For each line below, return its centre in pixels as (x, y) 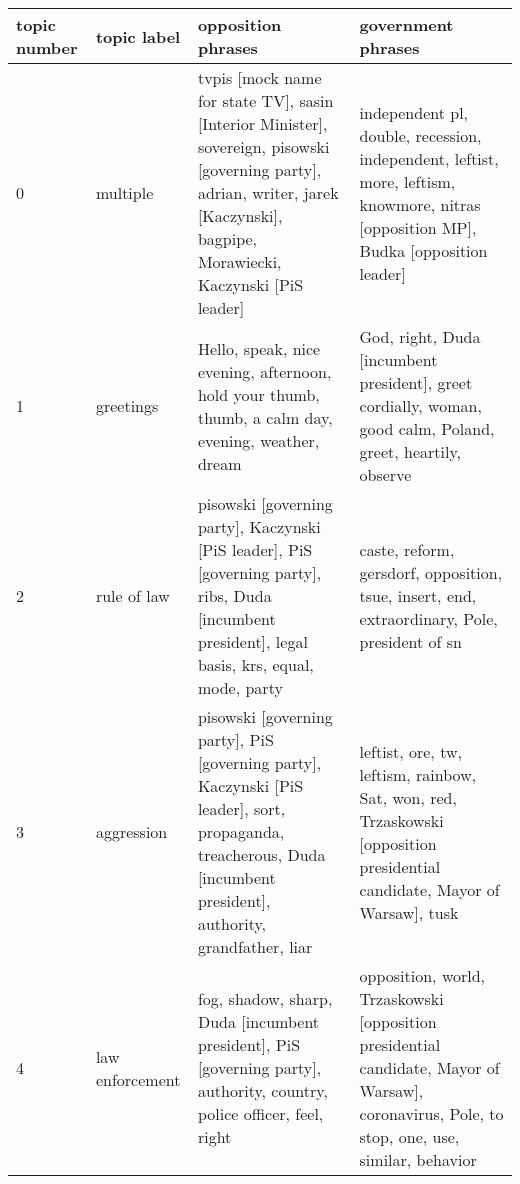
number (47, 47)
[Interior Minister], (262, 123)
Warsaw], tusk (409, 912)
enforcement (138, 1079)
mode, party (240, 687)
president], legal (252, 641)
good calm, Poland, (427, 428)
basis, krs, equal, (255, 664)
